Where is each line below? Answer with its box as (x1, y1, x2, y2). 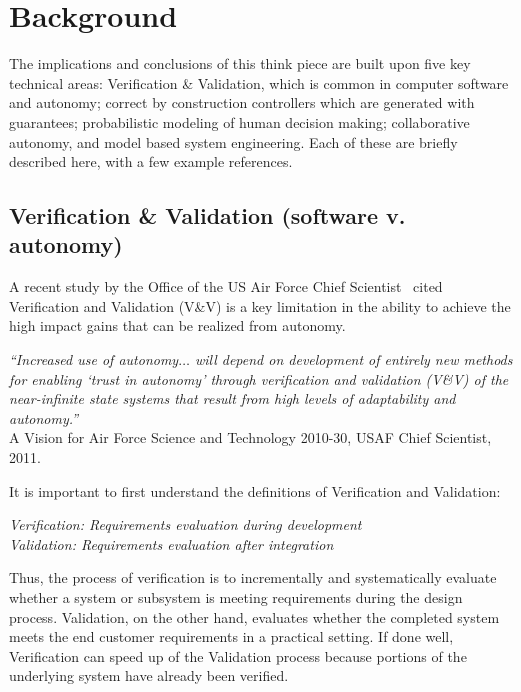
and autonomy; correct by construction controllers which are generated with (9, 92, 475, 113)
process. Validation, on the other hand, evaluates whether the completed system (9, 606, 500, 627)
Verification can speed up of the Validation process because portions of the (9, 645, 467, 666)
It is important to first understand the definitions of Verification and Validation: (9, 480, 501, 501)
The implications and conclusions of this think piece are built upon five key (9, 53, 471, 74)
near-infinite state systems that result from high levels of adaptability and (9, 388, 456, 409)
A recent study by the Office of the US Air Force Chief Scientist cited (9, 276, 443, 297)
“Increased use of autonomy (9, 349, 179, 370)
